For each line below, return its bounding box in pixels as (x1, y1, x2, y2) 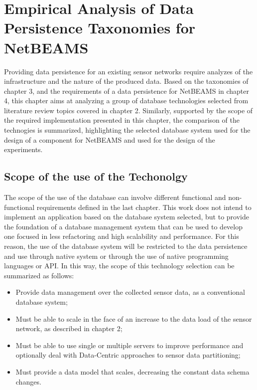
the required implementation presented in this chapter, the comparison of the (4, 115, 240, 125)
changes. (15, 376, 41, 387)
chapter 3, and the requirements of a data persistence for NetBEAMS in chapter (4, 85, 250, 96)
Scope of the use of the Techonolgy (4, 169, 188, 184)
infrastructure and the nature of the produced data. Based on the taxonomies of (4, 76, 249, 86)
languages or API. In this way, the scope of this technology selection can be (4, 260, 235, 271)
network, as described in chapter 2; (15, 323, 123, 334)
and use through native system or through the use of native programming (4, 250, 229, 261)
